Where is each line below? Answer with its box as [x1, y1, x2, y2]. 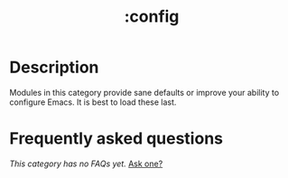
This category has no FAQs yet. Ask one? [9, 158, 163, 169]
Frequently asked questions [9, 128, 224, 149]
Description [9, 57, 99, 78]
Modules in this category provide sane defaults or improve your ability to [9, 87, 280, 98]
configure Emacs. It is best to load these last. [9, 97, 177, 108]
